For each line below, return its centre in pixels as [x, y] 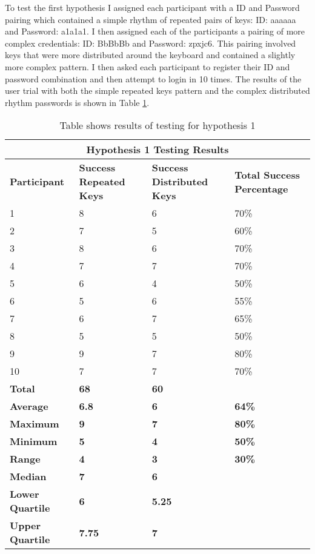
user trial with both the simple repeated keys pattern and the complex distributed [157, 91]
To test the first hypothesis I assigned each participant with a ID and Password [152, 7]
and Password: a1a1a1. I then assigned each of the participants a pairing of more [155, 31]
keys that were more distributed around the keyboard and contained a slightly [150, 55]
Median [28, 477]
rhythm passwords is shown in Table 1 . [77, 102]
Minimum [34, 441]
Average [29, 406]
